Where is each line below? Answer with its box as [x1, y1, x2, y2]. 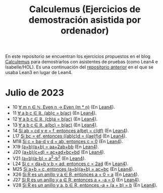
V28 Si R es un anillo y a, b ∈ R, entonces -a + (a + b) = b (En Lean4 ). [12, 182, 157, 188]
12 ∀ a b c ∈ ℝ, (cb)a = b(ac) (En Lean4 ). [12, 116, 98, 122]
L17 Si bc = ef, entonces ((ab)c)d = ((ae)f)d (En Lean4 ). [12, 133, 127, 139]
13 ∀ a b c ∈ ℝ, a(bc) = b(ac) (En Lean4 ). [12, 122, 98, 128]
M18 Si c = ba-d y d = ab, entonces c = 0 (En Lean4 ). [12, 139, 123, 145]
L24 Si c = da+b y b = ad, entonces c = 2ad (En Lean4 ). [12, 160, 129, 167]
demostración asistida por [28, 14, 141, 26]
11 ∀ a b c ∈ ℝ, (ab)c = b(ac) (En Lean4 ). [12, 110, 97, 116]
